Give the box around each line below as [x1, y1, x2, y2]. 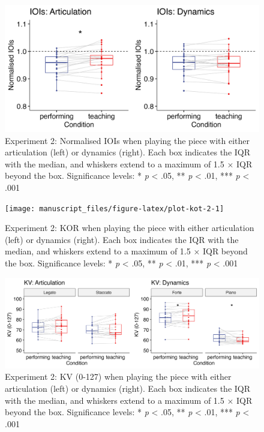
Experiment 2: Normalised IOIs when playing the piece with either [5, 134, 250, 146]
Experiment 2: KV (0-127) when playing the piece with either [5, 370, 232, 383]
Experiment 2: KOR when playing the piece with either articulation [5, 221, 254, 234]
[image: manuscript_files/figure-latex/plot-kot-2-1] [5, 204, 224, 213]
